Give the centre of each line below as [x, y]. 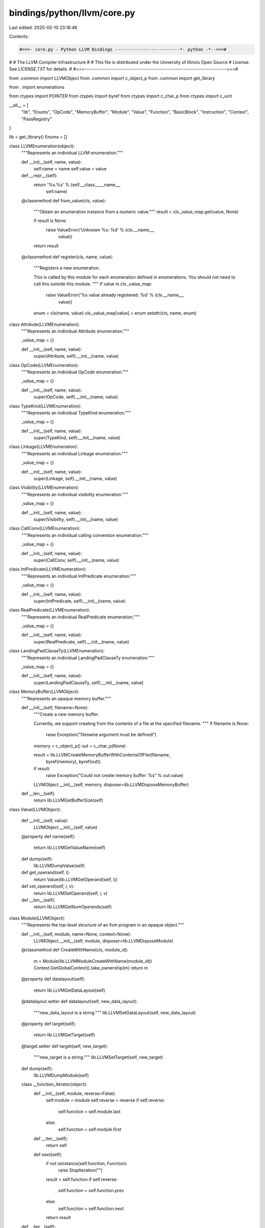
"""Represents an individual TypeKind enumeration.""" [76, 413]
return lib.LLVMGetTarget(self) [64, 1035]
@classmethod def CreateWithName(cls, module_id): [75, 950]
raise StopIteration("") [80, 1170]
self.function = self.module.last [89, 1111]
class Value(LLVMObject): [35, 809]
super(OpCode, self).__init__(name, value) [76, 397]
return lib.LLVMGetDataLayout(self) [69, 990]
